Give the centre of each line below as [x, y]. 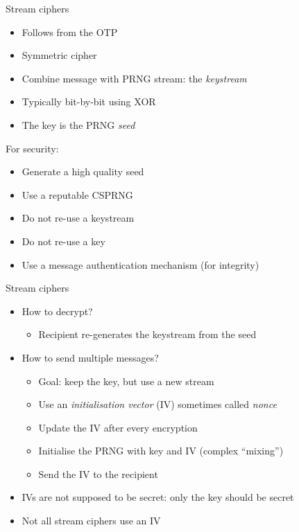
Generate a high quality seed [83, 171]
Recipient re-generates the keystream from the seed [147, 334]
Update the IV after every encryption [118, 427]
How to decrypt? [57, 311]
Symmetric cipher [59, 55]
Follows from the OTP [70, 32]
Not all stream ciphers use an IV [91, 521]
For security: [32, 148]
